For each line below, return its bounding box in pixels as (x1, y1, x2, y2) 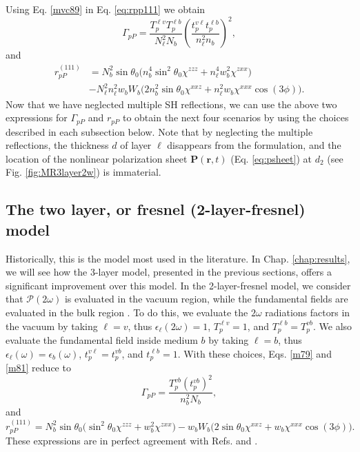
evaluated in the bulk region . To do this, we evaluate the (6, 305, 248, 320)
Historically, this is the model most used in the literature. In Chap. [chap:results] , (6, 251, 350, 265)
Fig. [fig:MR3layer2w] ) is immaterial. (6, 165, 161, 179)
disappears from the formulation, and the (167, 138, 341, 152)
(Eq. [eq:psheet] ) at (230, 151, 312, 165)
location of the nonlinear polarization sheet (6, 151, 188, 165)
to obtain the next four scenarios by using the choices (122, 110, 349, 125)
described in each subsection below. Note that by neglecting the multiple (6, 124, 313, 138)
